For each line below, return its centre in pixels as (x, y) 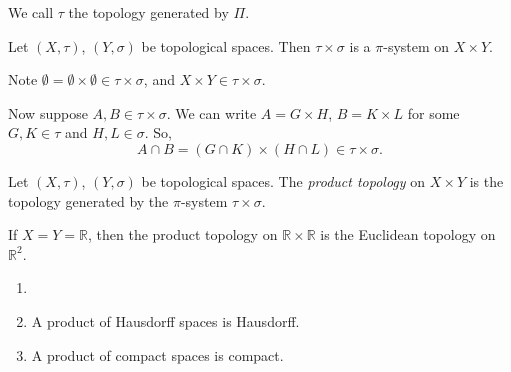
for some (433, 112)
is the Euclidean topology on (408, 234)
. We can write (211, 112)
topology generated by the (88, 200)
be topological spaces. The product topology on (283, 180)
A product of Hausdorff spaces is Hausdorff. (165, 320)
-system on (416, 45)
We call (31, 12)
